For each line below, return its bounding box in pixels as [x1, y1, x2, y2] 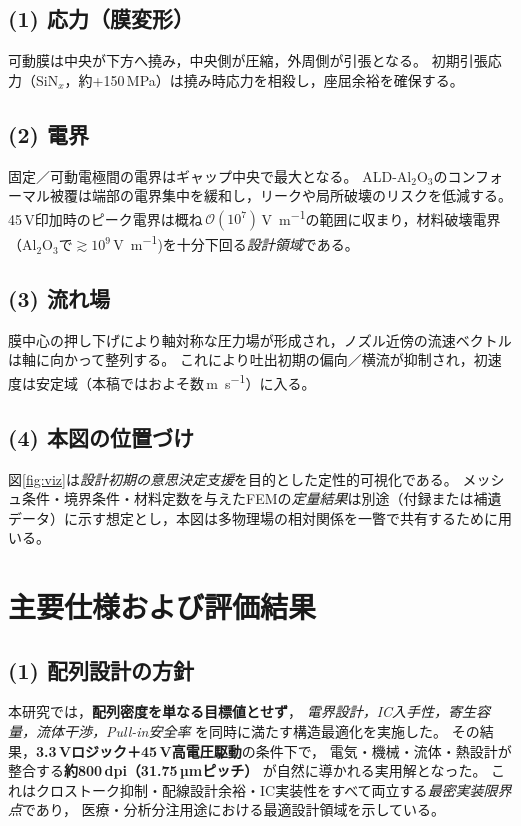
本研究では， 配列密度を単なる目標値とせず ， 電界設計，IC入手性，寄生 [8, 701, 477, 722]
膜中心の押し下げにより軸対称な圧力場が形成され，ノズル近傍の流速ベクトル [8, 329, 512, 350]
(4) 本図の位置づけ [8, 421, 194, 452]
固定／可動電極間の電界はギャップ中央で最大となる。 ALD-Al [8, 165, 412, 186]
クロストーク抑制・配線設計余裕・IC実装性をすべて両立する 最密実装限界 [35, 779, 512, 800]
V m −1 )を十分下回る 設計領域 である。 [113, 231, 359, 255]
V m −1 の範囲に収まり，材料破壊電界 [261, 205, 501, 229]
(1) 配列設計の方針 [8, 654, 194, 685]
